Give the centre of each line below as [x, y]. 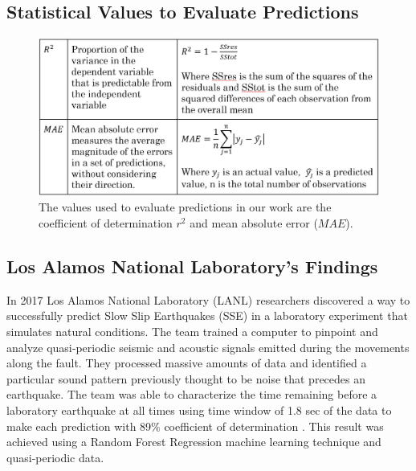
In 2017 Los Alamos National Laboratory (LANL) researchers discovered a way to [208, 299]
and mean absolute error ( [254, 223]
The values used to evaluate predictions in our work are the [185, 207]
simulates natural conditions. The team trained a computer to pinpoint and [192, 332]
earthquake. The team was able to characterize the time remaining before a [192, 394]
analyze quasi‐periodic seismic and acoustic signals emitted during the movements [208, 347]
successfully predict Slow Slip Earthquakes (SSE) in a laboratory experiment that [207, 315]
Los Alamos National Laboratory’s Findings [192, 266]
